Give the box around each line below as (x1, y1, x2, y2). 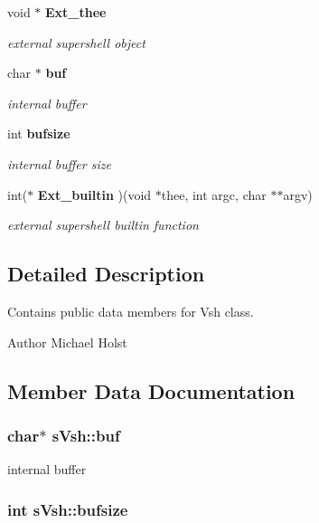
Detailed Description (7, 260, 205, 288)
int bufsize (7, 124, 70, 143)
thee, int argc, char (161, 185, 267, 204)
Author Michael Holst (7, 332, 127, 351)
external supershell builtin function (7, 215, 199, 234)
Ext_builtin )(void (37, 185, 152, 204)
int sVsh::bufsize (7, 498, 128, 520)
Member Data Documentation (7, 376, 296, 404)
